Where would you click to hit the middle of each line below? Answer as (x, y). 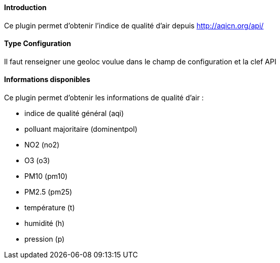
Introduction (25, 7)
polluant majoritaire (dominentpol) (81, 129)
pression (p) (45, 239)
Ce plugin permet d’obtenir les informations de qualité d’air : (104, 98)
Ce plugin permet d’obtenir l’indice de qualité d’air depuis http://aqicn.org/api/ (134, 25)
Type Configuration (38, 44)
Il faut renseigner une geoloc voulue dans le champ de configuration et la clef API (140, 61)
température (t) (50, 208)
